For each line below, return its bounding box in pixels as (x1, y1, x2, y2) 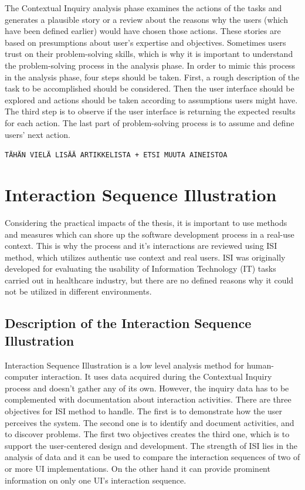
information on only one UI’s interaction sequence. (5, 474, 187, 486)
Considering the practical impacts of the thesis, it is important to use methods (5, 216, 287, 228)
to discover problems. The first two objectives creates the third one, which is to (5, 428, 290, 440)
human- (246, 359, 274, 371)
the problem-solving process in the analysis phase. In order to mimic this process (5, 59, 296, 71)
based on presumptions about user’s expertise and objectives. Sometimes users (5, 36, 286, 48)
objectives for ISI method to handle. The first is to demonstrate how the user (5, 405, 283, 417)
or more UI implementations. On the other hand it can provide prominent (5, 462, 270, 474)
